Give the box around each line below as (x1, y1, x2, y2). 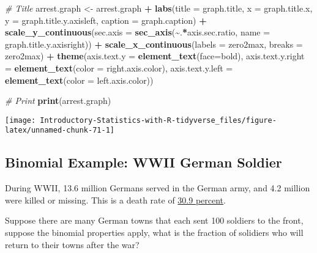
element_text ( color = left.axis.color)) (5, 73, 154, 86)
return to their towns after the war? (5, 238, 140, 251)
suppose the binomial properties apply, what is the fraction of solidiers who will (5, 226, 304, 239)
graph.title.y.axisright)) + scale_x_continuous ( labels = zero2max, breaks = (5, 37, 303, 50)
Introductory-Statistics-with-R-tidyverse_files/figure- (40, 116, 277, 125)
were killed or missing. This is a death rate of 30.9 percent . (5, 193, 226, 206)
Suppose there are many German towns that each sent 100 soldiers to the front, (5, 214, 304, 227)
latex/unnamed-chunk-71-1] (5, 126, 114, 135)
